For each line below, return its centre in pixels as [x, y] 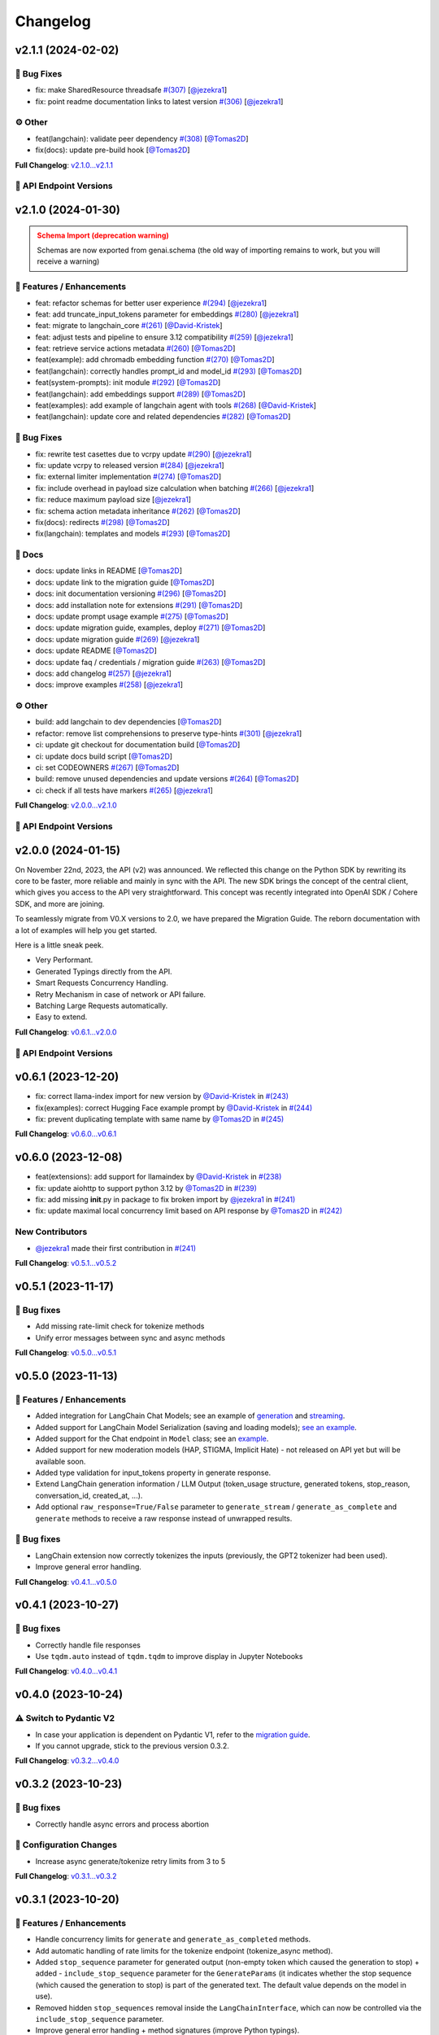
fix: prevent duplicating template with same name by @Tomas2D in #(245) [160, 1119]
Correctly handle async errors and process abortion [122, 1824]
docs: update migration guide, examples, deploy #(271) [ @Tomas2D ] [150, 628]
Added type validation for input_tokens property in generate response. [153, 1473]
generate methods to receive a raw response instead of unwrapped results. [164, 1518]
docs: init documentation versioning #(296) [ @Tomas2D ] [131, 593]
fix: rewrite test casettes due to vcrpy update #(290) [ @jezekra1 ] [143, 454]
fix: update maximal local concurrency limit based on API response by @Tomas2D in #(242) [189, 1211]
